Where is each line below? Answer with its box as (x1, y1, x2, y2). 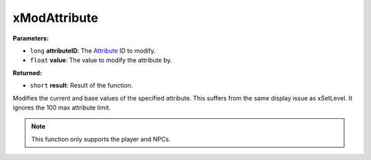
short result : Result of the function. (30, 81, 133, 90)
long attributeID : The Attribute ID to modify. (30, 46, 156, 55)
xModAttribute (12, 10, 99, 25)
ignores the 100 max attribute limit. (12, 103, 111, 111)
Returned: (12, 68, 43, 77)
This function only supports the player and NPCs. (31, 135, 171, 143)
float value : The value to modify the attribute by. (30, 56, 172, 64)
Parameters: (12, 34, 49, 42)
